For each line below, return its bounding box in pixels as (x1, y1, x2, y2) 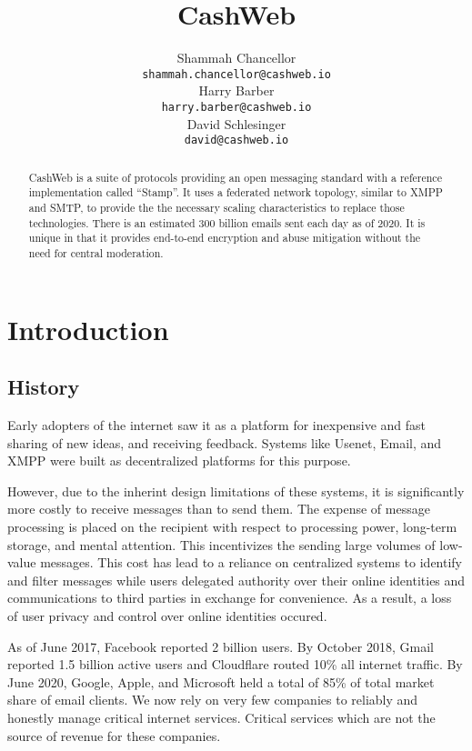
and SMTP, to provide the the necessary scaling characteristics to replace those (28, 199, 405, 215)
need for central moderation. (28, 245, 164, 260)
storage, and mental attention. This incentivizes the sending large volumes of (7, 535, 436, 554)
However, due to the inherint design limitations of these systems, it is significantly (7, 481, 465, 500)
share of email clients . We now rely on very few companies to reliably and (7, 690, 418, 709)
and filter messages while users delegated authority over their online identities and (7, 570, 466, 589)
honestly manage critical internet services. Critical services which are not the (7, 707, 436, 726)
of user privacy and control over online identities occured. (7, 606, 327, 625)
